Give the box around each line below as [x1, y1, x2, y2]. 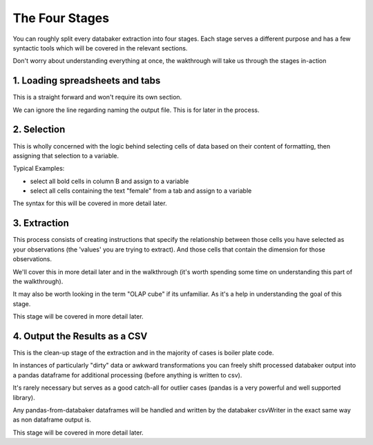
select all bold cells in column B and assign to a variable [30, 177, 189, 185]
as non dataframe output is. [12, 415, 92, 424]
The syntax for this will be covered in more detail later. [12, 199, 167, 207]
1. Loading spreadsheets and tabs [12, 75, 161, 86]
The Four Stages [12, 10, 110, 26]
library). [12, 393, 35, 401]
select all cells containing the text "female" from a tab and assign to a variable [30, 187, 252, 195]
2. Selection [12, 124, 66, 135]
